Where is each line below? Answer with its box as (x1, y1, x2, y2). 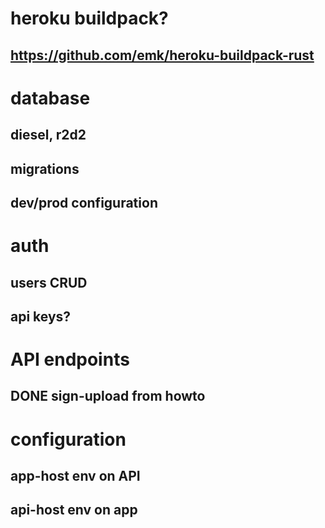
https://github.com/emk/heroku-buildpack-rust (10, 47, 315, 64)
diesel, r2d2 (10, 127, 87, 144)
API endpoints (10, 348, 130, 371)
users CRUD (10, 274, 88, 291)
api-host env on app (10, 502, 138, 519)
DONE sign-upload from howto (10, 388, 206, 405)
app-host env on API (10, 468, 141, 485)
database (10, 87, 91, 109)
